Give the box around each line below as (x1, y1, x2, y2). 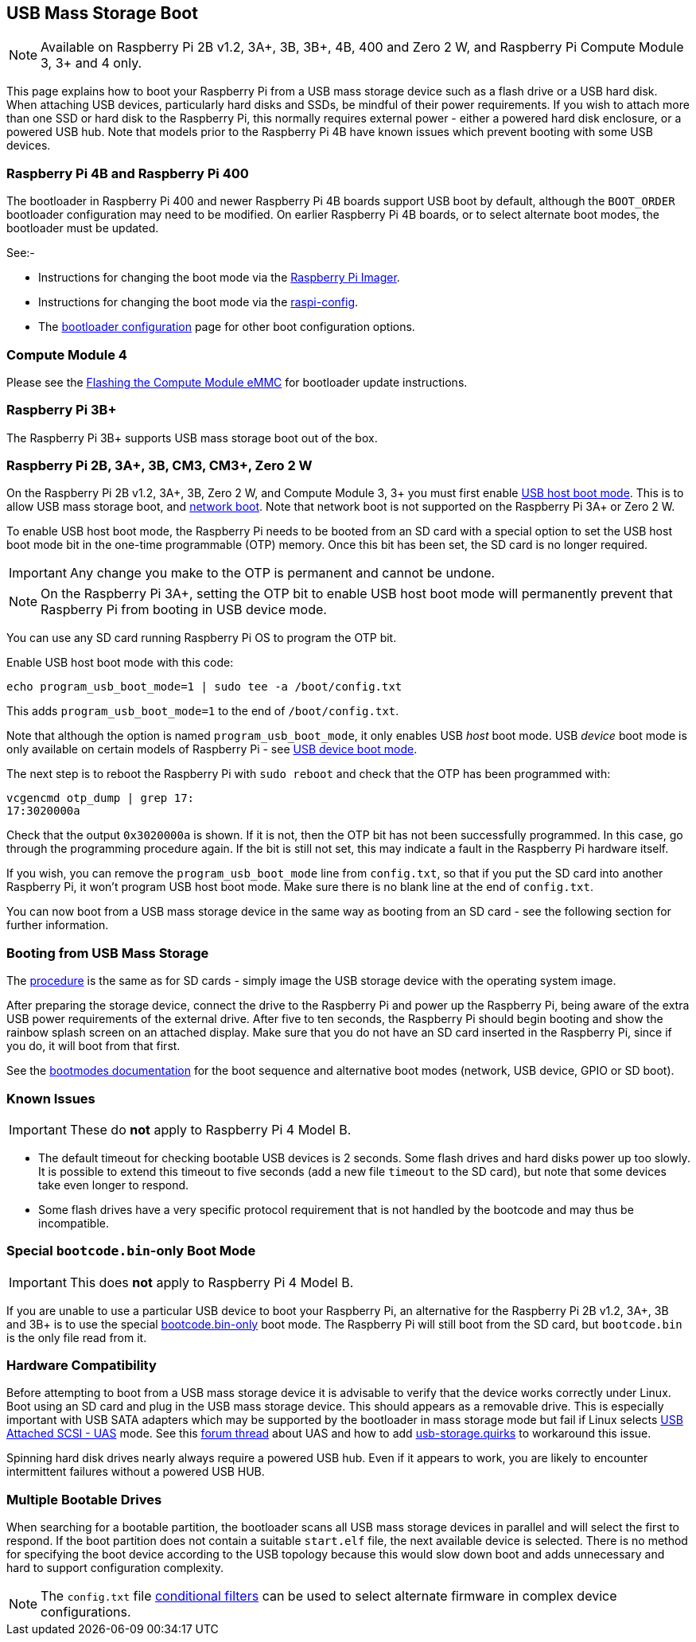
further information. (6, 918, 109, 932)
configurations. (41, 1604, 131, 1621)
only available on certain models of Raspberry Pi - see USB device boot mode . (6, 742, 418, 757)
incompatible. (38, 1216, 110, 1230)
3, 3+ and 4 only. (41, 55, 142, 72)
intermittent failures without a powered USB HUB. (6, 1465, 265, 1479)
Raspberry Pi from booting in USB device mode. (41, 601, 327, 618)
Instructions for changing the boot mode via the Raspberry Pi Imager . (38, 270, 400, 285)
